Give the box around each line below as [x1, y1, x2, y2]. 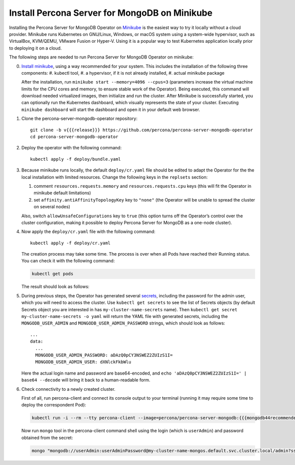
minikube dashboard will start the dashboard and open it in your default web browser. [21, 106, 200, 113]
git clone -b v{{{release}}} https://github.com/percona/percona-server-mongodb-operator [30, 127, 253, 133]
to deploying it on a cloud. [9, 45, 62, 51]
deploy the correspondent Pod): [21, 402, 86, 408]
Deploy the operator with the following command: [21, 145, 122, 151]
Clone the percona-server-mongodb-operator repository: [21, 116, 138, 121]
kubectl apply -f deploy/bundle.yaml [30, 156, 121, 162]
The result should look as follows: [21, 284, 89, 290]
